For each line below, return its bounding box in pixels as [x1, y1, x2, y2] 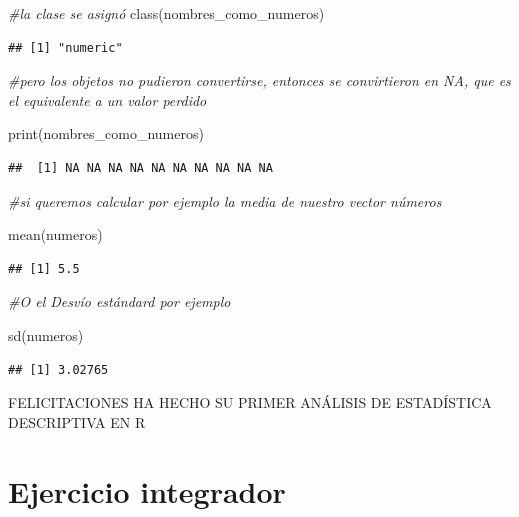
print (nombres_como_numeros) [8, 123, 204, 144]
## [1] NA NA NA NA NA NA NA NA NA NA [8, 160, 273, 175]
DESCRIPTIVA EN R [8, 411, 146, 432]
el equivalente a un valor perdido [8, 89, 207, 110]
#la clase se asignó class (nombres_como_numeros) [8, 3, 325, 23]
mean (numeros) [8, 224, 103, 245]
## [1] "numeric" [8, 40, 123, 55]
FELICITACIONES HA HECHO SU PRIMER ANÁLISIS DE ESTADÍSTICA [8, 392, 492, 413]
